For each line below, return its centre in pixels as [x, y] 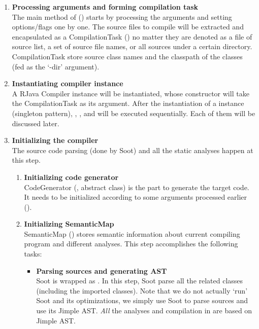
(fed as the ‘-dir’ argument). [56, 66]
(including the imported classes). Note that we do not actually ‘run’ [142, 290]
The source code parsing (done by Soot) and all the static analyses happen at [133, 150]
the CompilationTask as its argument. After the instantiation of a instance [128, 103]
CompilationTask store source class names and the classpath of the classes [127, 56]
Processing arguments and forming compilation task [105, 7]
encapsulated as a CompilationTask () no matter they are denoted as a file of [132, 36]
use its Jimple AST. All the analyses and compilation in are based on [144, 310]
